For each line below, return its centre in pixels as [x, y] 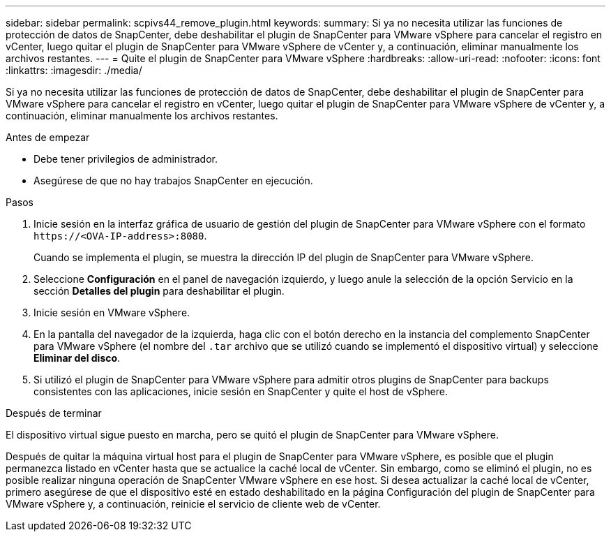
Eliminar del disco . [77, 358]
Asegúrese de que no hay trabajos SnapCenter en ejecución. [173, 181]
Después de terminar [54, 413]
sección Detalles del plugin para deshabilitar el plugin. [159, 291]
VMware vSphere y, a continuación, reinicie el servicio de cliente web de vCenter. [193, 504]
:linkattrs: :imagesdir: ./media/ [74, 70]
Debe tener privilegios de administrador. [126, 159]
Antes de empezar [48, 137]
